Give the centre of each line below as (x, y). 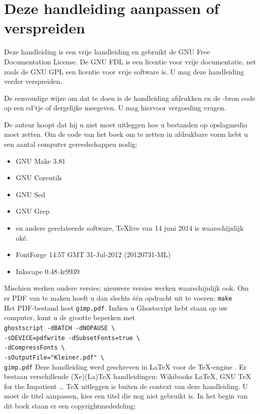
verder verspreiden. (33, 81)
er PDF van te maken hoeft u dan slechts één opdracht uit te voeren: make (118, 298)
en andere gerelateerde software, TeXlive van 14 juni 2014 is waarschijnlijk (130, 228)
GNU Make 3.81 (41, 161)
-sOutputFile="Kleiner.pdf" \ (54, 357)
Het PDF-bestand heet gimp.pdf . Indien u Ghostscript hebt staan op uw (116, 307)
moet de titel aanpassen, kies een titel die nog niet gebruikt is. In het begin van (126, 396)
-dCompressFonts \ (34, 348)
